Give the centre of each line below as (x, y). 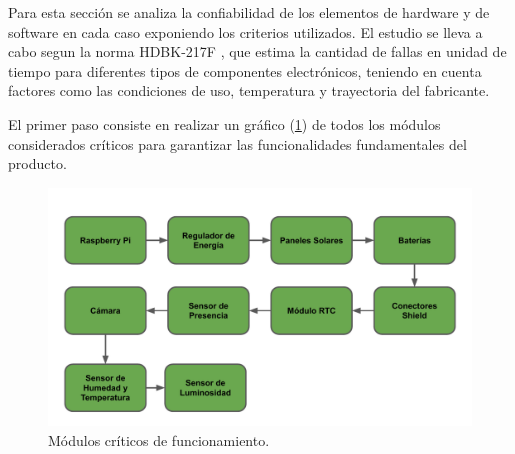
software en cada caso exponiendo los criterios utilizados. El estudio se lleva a (245, 31)
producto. (37, 163)
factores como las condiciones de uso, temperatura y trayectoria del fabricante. (249, 90)
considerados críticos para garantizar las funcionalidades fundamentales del (237, 143)
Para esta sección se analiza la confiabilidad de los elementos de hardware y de (249, 12)
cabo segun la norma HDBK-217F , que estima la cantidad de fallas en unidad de (257, 51)
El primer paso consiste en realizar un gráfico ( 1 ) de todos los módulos (224, 123)
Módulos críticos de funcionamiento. (159, 439)
